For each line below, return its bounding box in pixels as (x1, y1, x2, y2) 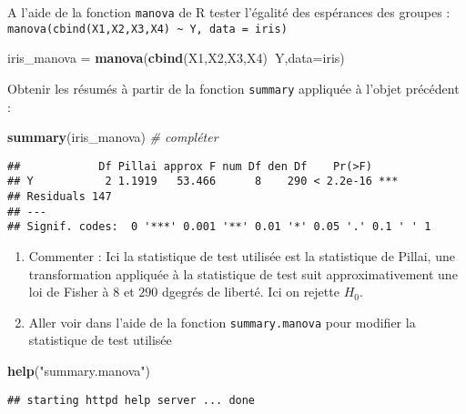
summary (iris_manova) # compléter (7, 127, 218, 146)
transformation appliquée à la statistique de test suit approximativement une (28, 264, 458, 283)
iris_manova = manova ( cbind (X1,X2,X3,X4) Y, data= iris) (7, 48, 345, 67)
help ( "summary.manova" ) (7, 361, 151, 380)
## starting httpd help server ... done (7, 393, 256, 407)
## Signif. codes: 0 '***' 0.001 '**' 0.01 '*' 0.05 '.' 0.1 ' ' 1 (7, 220, 431, 234)
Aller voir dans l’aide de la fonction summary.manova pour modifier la (28, 312, 416, 331)
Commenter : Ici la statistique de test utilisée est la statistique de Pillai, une (28, 247, 455, 266)
